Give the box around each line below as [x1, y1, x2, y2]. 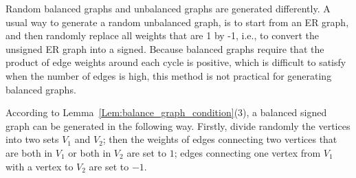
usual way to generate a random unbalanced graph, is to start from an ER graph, [5, 14, 349, 29]
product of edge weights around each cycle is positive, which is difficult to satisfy [5, 55, 346, 69]
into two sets [5, 132, 59, 146]
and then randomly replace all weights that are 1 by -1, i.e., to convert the [5, 28, 319, 43]
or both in [68, 145, 111, 159]
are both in [5, 145, 53, 159]
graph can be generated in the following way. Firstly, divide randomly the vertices [5, 118, 351, 133]
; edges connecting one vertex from [174, 145, 321, 159]
